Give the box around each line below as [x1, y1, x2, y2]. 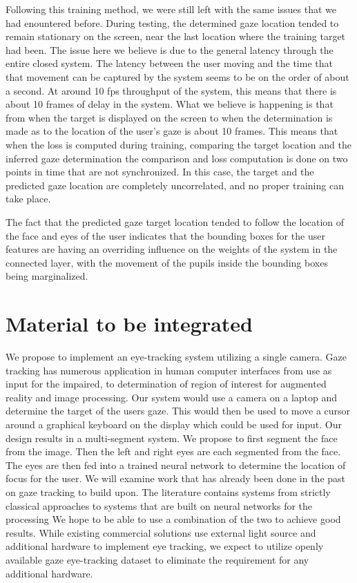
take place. [6, 191, 51, 206]
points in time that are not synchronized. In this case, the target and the [6, 164, 314, 179]
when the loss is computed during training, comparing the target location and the [6, 137, 351, 151]
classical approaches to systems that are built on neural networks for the [6, 498, 313, 513]
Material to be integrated [6, 309, 253, 338]
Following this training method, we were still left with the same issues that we [6, 2, 337, 16]
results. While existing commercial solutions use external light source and [6, 525, 316, 539]
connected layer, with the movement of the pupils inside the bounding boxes [6, 255, 328, 269]
